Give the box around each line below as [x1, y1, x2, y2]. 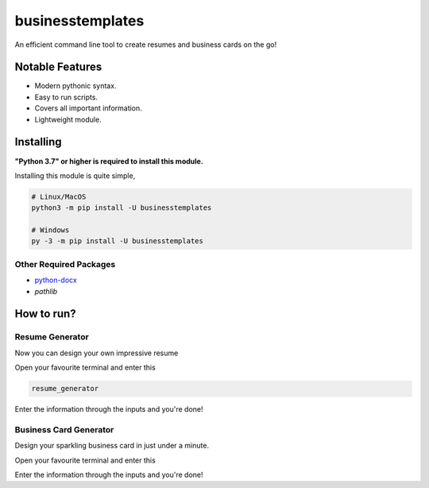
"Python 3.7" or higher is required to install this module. [14, 156, 204, 166]
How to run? [14, 307, 76, 321]
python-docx [34, 275, 77, 285]
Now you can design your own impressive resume [14, 348, 179, 358]
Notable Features [14, 60, 102, 74]
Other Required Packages [14, 258, 116, 269]
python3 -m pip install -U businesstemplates [31, 203, 212, 212]
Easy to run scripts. [34, 92, 99, 102]
